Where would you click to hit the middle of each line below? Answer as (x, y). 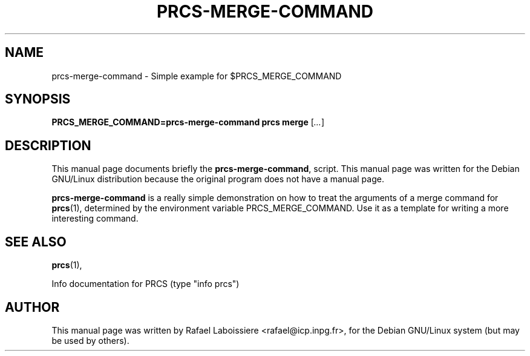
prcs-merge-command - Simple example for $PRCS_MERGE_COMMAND (197, 76)
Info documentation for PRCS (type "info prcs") (146, 284)
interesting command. (95, 219)
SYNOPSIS (38, 99)
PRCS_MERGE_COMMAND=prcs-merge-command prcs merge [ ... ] (188, 122)
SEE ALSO (36, 242)
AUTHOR (32, 307)
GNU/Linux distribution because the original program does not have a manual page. (218, 179)
